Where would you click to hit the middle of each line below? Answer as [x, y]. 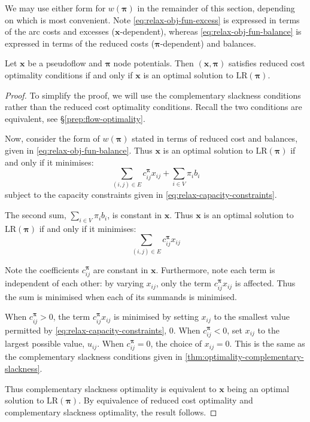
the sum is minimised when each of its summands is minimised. [121, 296]
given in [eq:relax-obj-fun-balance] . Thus [79, 150]
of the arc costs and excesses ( [60, 31]
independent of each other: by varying [74, 283]
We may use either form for [55, 8]
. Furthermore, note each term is [215, 269]
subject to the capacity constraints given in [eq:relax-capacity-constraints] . [141, 195]
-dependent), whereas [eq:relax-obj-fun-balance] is [211, 31]
